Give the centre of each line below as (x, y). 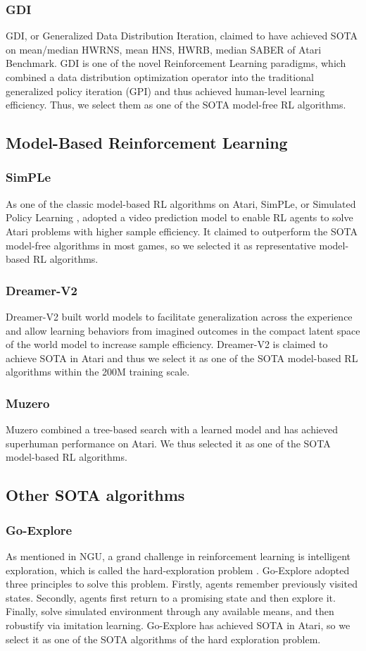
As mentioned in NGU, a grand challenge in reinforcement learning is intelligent (178, 556)
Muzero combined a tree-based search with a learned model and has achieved (172, 429)
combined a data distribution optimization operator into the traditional (160, 77)
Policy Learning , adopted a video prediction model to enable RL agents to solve (179, 217)
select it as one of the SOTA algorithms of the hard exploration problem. (163, 639)
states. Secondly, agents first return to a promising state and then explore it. (171, 597)
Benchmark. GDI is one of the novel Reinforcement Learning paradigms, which (176, 63)
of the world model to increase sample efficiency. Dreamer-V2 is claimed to (167, 344)
